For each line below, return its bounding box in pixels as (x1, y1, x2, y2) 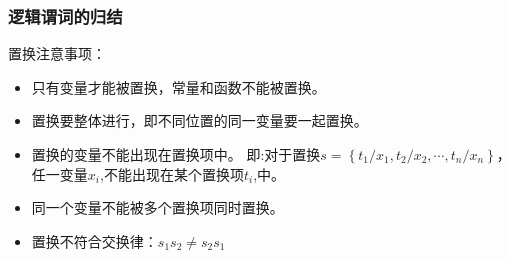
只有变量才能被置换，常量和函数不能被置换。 (31, 76, 326, 97)
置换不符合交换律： (31, 230, 158, 251)
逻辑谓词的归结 (8, 3, 123, 28)
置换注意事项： (8, 43, 106, 64)
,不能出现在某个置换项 (99, 163, 244, 184)
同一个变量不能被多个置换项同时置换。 (31, 197, 284, 218)
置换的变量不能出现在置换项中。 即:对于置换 (31, 144, 321, 164)
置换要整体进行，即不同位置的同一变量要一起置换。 (31, 110, 368, 131)
